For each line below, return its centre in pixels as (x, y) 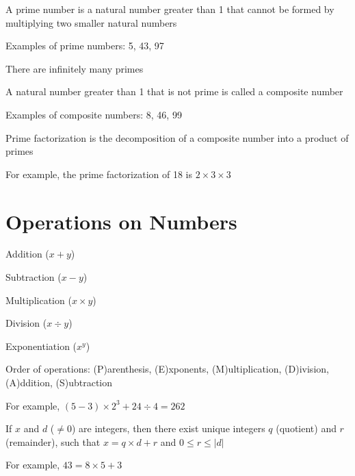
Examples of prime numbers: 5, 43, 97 (85, 46)
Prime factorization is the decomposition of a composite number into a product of (177, 137)
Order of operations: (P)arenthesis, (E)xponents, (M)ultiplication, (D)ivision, (167, 369)
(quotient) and (306, 428)
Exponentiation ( (41, 346)
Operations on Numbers (121, 221)
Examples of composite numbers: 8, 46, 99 (94, 114)
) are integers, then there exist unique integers (168, 428)
